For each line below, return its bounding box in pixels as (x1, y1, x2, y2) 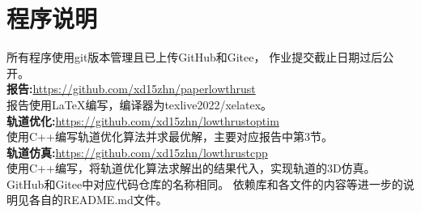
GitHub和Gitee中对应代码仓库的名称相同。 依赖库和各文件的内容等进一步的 (6, 175, 403, 192)
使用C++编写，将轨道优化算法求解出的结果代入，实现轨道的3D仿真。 (6, 160, 376, 177)
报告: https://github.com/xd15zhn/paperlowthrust (6, 80, 256, 97)
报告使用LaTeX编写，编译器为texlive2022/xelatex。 (6, 96, 273, 113)
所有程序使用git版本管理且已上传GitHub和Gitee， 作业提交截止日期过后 (6, 49, 383, 66)
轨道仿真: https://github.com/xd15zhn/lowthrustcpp (6, 143, 268, 160)
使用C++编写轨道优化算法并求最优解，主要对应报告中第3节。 (6, 128, 333, 145)
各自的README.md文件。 (28, 191, 168, 208)
